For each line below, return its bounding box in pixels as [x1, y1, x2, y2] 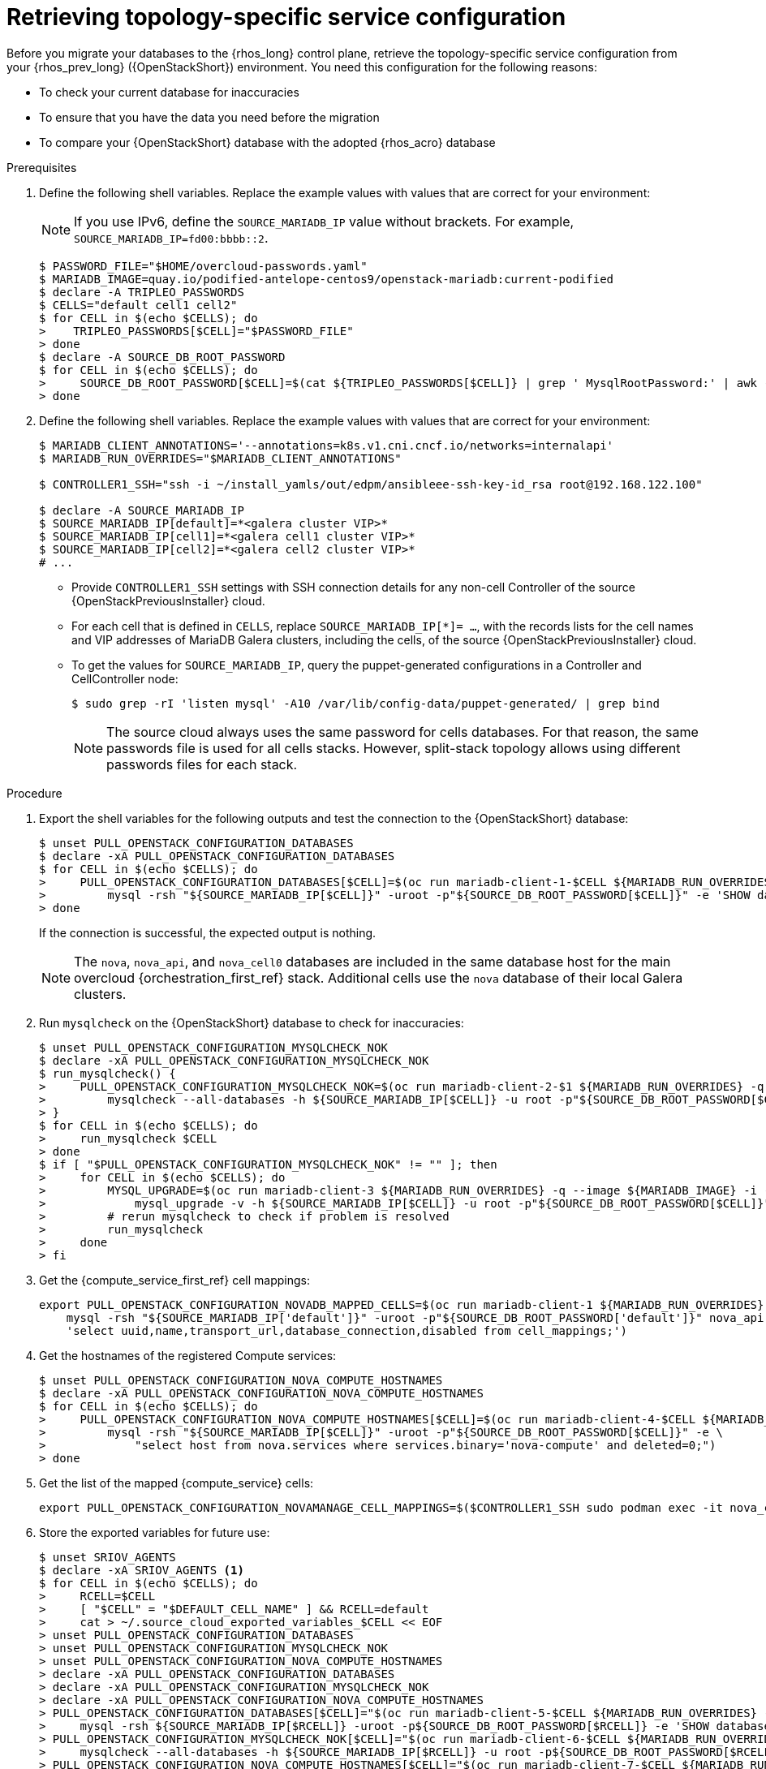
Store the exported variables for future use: [39, 1525, 270, 1539]
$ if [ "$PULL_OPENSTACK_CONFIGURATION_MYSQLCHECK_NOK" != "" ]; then [39, 1157, 497, 1171]
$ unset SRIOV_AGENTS [39, 1550, 176, 1564]
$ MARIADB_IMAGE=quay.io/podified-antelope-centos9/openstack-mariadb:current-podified [39, 272, 614, 286]
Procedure [6, 786, 62, 800]
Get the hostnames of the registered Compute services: [39, 1348, 337, 1362]
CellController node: [71, 671, 179, 686]
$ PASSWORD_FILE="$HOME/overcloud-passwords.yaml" [39, 259, 368, 273]
